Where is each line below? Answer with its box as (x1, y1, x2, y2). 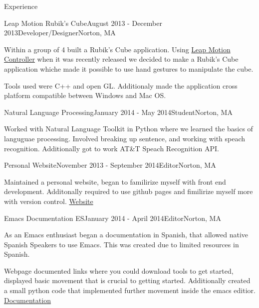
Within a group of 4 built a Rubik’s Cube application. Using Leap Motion (4, 44, 231, 54)
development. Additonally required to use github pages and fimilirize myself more (4, 186, 253, 197)
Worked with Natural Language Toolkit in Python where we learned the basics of (4, 123, 253, 134)
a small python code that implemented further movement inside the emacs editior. (4, 285, 256, 296)
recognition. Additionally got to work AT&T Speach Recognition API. (4, 143, 220, 153)
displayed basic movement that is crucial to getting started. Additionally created (4, 275, 251, 286)
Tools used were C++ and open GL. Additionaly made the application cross (4, 80, 238, 91)
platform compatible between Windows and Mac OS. (4, 90, 166, 101)
